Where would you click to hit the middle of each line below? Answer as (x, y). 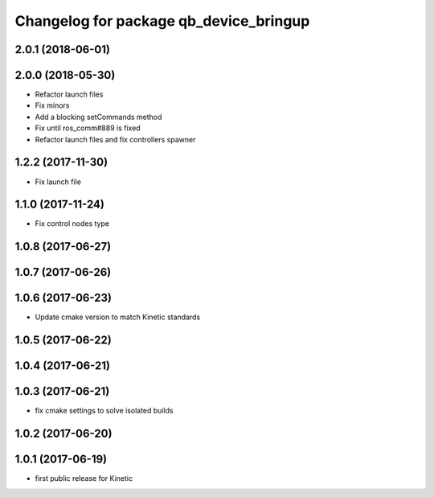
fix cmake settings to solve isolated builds (104, 411)
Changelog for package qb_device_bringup (162, 21)
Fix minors (52, 105)
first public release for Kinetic (84, 479)
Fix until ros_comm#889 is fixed (88, 128)
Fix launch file (58, 182)
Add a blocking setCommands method (98, 117)
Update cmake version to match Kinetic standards (118, 317)
